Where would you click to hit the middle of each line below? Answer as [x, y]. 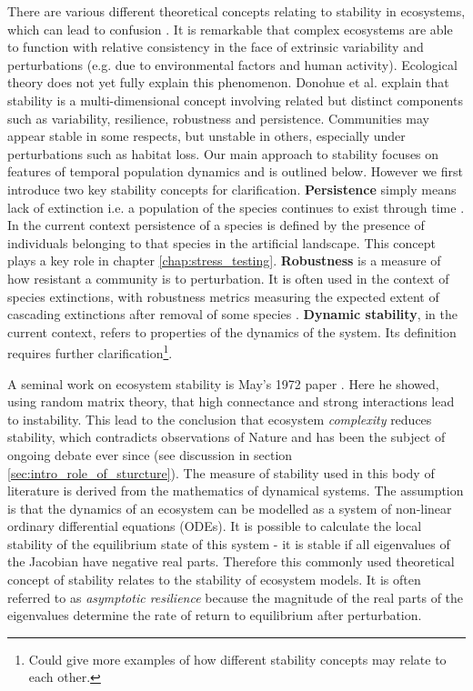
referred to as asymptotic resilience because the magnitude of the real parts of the [236, 597]
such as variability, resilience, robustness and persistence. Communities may [218, 118]
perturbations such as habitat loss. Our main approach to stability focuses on [223, 153]
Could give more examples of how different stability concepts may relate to [237, 659]
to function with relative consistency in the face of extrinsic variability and [216, 47]
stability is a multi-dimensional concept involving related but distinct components [235, 100]
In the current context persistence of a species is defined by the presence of [216, 225]
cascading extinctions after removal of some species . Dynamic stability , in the [232, 314]
